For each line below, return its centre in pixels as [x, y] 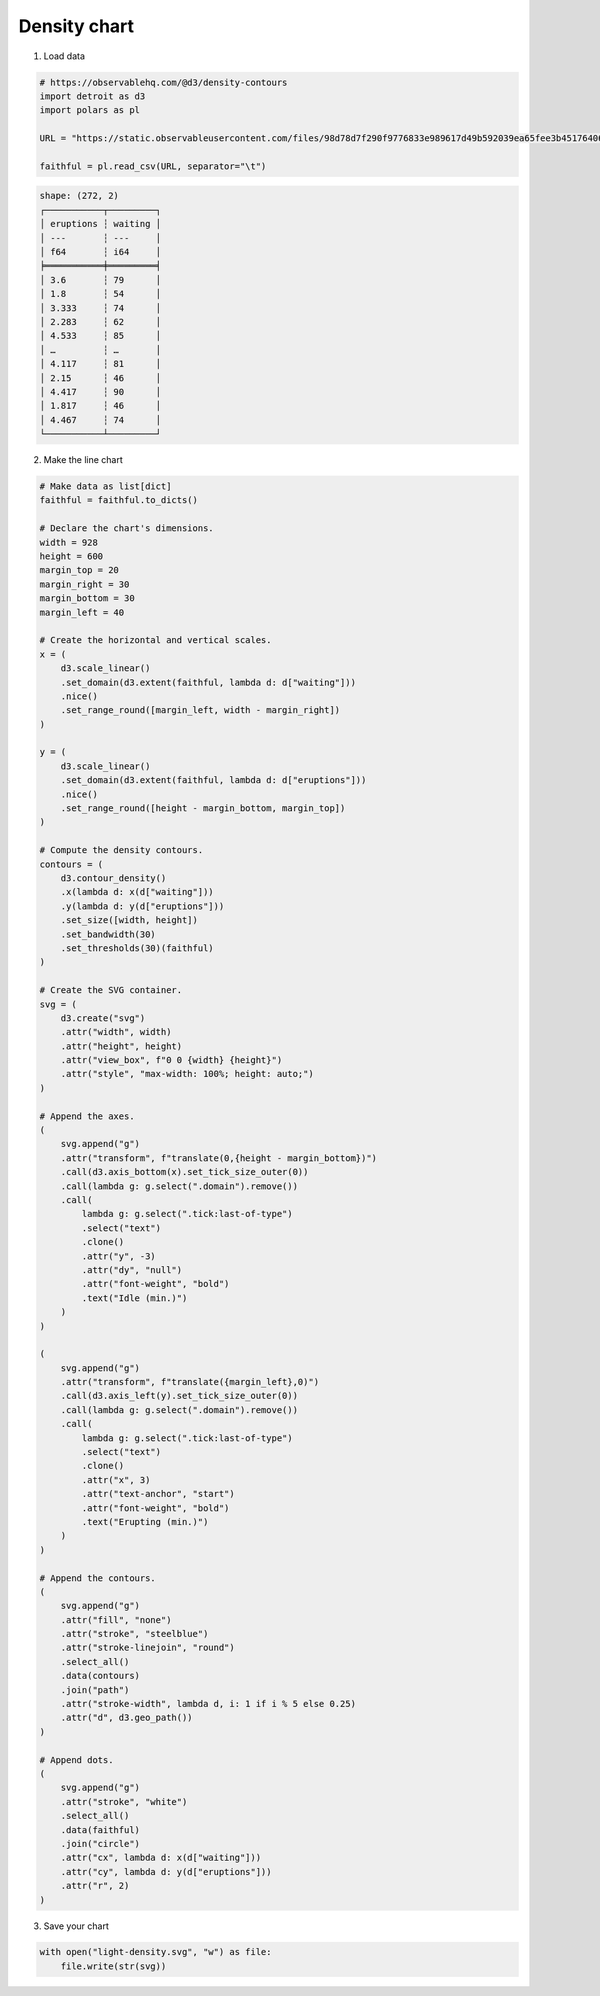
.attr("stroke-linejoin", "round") [147, 1648]
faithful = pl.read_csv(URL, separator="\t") [153, 166]
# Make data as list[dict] [105, 486]
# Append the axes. [87, 1116]
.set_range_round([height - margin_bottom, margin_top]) [203, 808]
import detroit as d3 [92, 96]
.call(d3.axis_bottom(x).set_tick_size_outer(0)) [184, 1172]
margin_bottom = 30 [87, 598]
